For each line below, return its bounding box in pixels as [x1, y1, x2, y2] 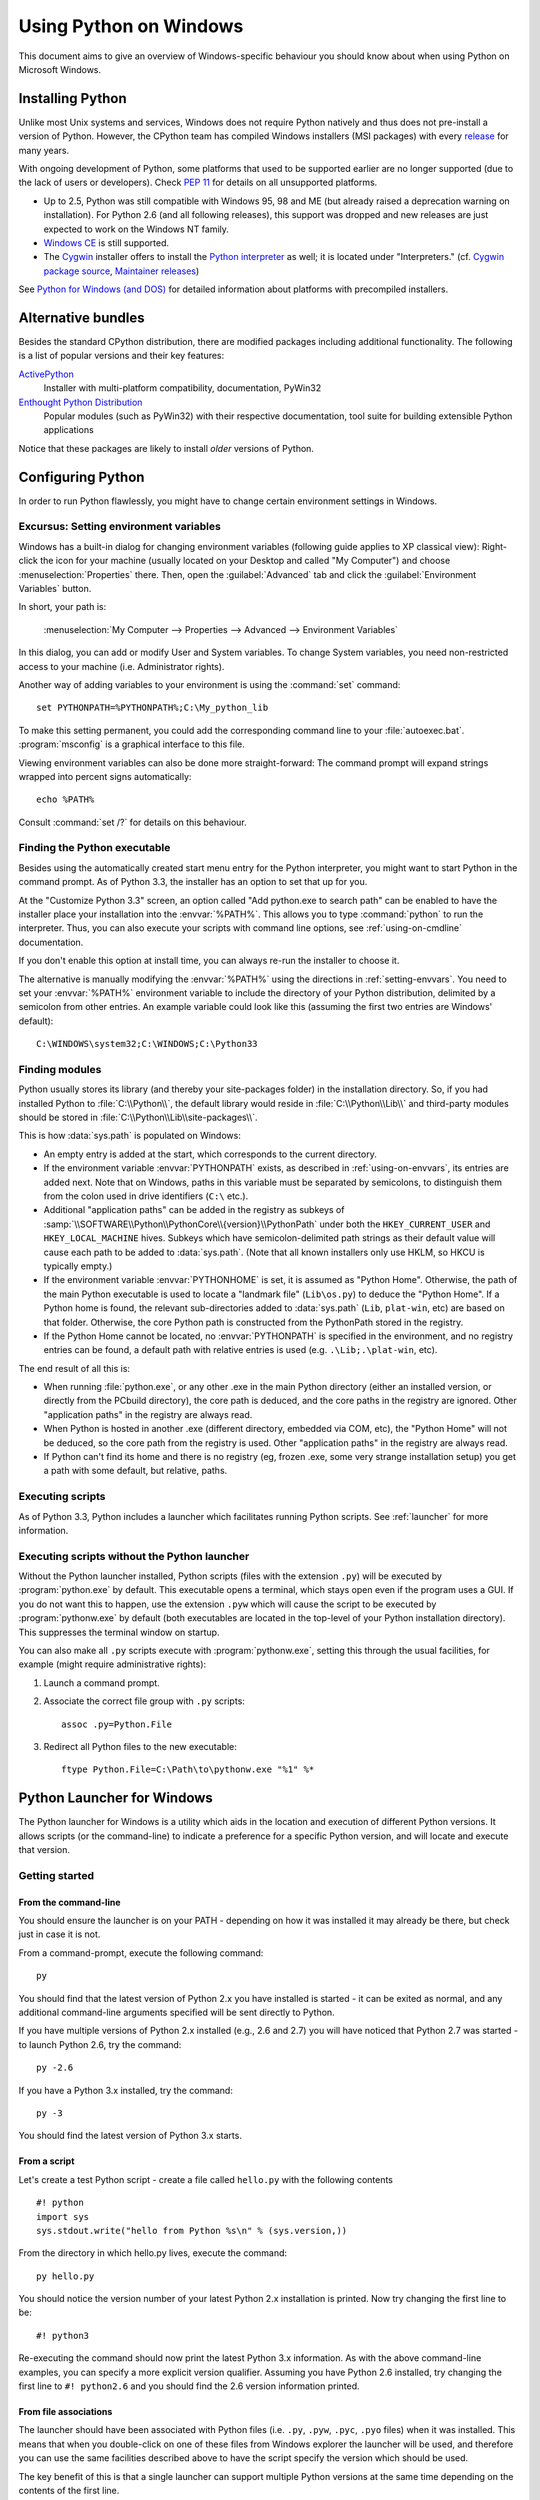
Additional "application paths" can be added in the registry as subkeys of [43, 1204, 345, 1216]
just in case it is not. [18, 1928, 101, 1940]
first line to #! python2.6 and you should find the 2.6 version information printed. [18, 2380, 360, 2392]
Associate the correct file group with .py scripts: [43, 1695, 245, 1707]
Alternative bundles [18, 309, 145, 326]
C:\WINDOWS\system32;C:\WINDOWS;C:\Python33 [36, 1038, 259, 1050]
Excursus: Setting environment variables [18, 520, 222, 534]
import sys [36, 2211, 90, 2222]
